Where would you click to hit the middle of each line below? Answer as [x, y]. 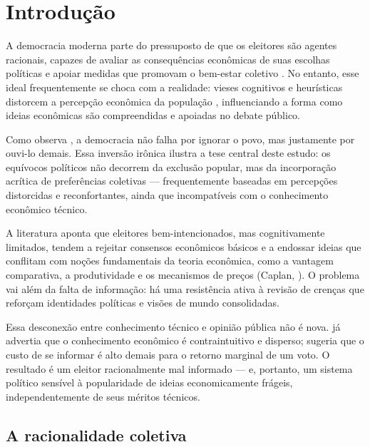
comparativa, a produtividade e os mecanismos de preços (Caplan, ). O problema [183, 275]
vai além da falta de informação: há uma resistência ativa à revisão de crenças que [185, 288]
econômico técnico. [47, 209]
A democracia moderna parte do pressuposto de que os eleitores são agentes [171, 45]
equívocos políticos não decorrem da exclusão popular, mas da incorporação [171, 166]
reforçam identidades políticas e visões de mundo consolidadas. [143, 303]
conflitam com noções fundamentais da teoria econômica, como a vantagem [170, 261]
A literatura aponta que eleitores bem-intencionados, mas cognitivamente [165, 233]
